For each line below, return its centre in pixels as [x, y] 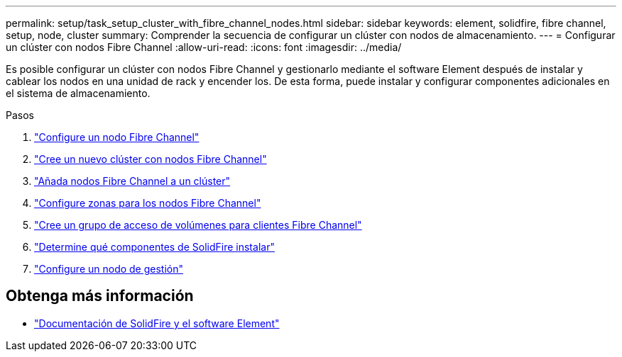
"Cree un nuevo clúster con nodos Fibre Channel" [151, 159]
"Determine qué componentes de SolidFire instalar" [154, 247]
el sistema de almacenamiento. [78, 93]
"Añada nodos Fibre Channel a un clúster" [132, 181]
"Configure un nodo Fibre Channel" [117, 137]
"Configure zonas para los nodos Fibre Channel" [148, 203]
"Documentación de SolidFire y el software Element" [157, 323]
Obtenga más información [100, 296]
